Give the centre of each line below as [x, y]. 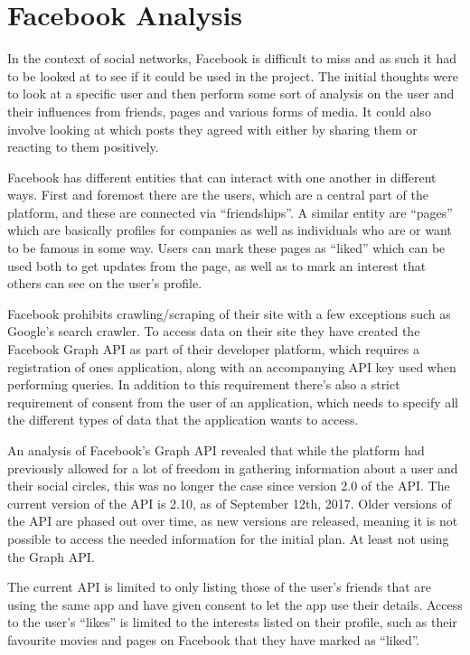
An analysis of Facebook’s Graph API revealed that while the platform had [216, 450]
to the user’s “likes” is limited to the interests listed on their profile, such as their [232, 622]
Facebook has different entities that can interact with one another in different [222, 177]
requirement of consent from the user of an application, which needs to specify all [233, 402]
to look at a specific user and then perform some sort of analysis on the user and [231, 94]
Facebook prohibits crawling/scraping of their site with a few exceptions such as [229, 313]
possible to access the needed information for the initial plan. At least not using [228, 538]
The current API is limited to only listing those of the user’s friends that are [220, 587]
